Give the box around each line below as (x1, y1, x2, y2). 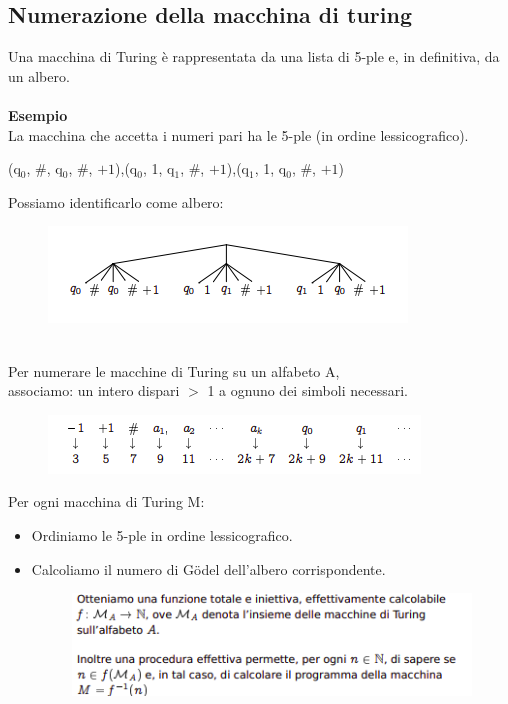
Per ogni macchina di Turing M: (8, 491, 205, 512)
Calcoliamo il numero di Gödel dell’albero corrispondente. (31, 558, 386, 579)
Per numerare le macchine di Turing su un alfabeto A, (8, 360, 340, 381)
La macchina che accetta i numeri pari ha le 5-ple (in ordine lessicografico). (8, 124, 469, 145)
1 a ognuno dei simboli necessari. (207, 380, 408, 401)
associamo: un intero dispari (8, 380, 180, 401)
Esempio (8, 104, 68, 125)
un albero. (8, 65, 70, 86)
